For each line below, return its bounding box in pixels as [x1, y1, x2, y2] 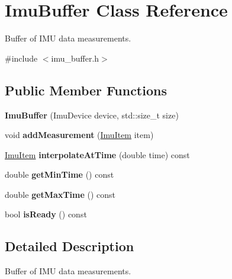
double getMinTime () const [5, 168, 114, 181]
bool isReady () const [5, 208, 87, 220]
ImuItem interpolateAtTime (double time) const [5, 148, 190, 161]
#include [5, 52, 38, 64]
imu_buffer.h [51, 52, 99, 64]
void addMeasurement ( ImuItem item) [5, 129, 154, 141]
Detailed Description [5, 237, 134, 255]
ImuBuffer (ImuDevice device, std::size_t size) [5, 108, 179, 121]
